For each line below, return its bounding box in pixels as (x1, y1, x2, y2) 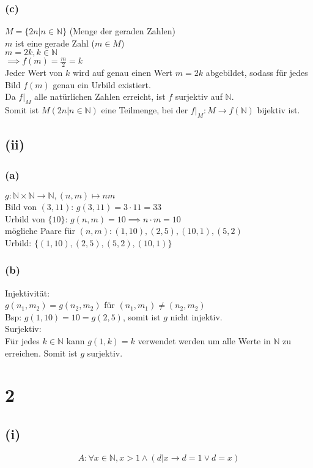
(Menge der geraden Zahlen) (69, 25, 175, 37)
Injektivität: (5, 286, 50, 299)
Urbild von (5, 212, 45, 225)
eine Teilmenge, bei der (101, 104, 188, 116)
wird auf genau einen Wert (73, 66, 173, 79)
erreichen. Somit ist (5, 346, 78, 359)
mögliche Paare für (5, 224, 75, 237)
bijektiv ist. (257, 104, 300, 116)
